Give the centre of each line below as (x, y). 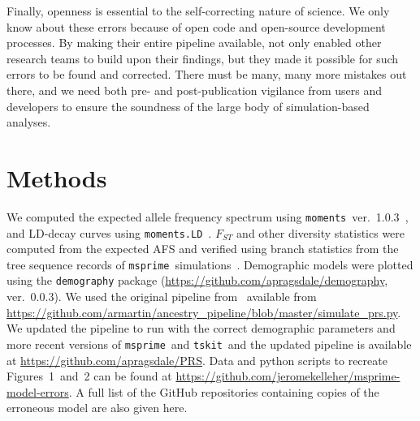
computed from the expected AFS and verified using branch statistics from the (203, 249)
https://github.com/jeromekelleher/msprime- (288, 376)
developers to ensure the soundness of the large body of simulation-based (188, 106)
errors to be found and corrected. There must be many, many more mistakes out (207, 74)
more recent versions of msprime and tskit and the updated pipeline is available (209, 344)
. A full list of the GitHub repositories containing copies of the (224, 391)
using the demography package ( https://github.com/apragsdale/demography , (197, 280)
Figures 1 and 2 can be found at (89, 376)
